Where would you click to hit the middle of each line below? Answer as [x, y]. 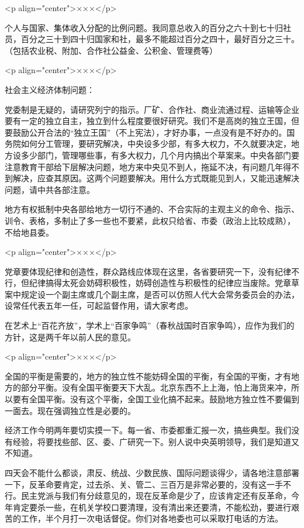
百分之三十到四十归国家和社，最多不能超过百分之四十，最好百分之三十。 [160, 39]
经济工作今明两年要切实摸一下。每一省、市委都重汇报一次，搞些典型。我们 [148, 430]
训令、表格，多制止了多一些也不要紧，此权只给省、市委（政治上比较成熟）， [150, 220]
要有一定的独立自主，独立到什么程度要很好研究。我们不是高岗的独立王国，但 [152, 121]
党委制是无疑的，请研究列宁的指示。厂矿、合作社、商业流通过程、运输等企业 [152, 109]
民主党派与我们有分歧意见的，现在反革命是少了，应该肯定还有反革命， [156, 496]
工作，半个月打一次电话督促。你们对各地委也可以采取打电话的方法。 [152, 518]
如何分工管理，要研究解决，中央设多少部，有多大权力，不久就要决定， [156, 144]
